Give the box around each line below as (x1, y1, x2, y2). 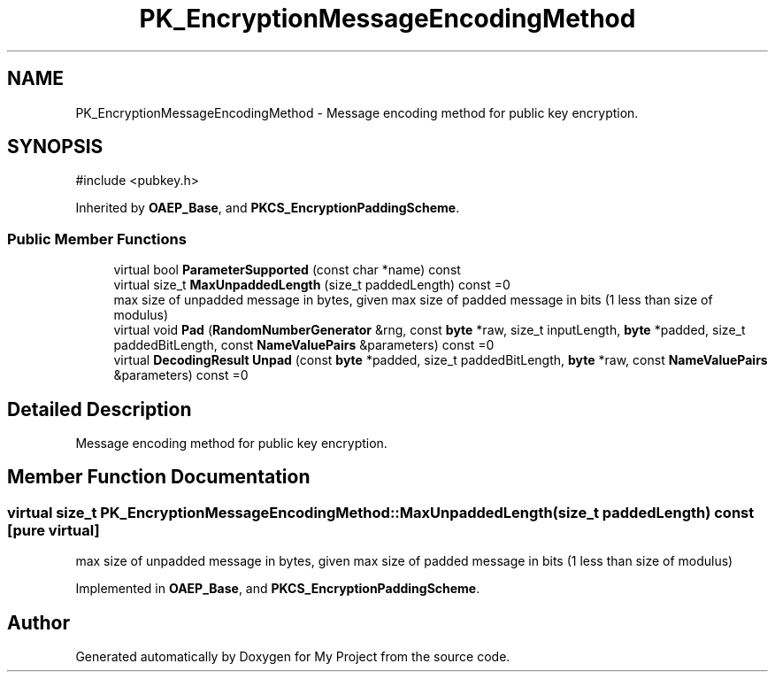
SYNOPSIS (7, 135, 104, 158)
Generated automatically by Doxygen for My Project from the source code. (75, 649, 510, 665)
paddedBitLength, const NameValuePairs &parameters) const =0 (113, 337, 495, 353)
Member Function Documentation (7, 466, 311, 489)
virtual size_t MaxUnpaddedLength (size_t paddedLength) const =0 (113, 277, 510, 293)
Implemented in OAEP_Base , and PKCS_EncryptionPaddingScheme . (75, 581, 480, 597)
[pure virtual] (7, 521, 100, 539)
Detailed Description (7, 397, 192, 421)
